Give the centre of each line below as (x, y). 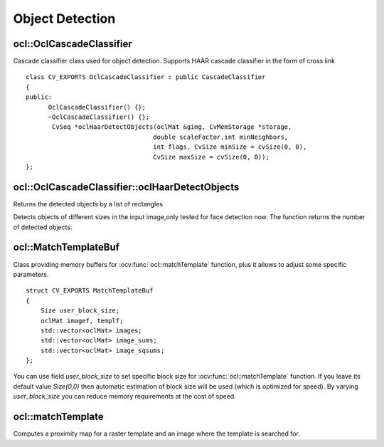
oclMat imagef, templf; (82, 321)
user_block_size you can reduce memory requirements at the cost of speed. (124, 396)
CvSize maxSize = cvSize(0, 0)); (211, 157)
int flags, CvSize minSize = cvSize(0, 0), (230, 147)
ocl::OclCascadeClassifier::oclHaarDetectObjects (126, 187)
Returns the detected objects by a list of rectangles (88, 204)
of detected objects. (43, 227)
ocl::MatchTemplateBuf (66, 247)
